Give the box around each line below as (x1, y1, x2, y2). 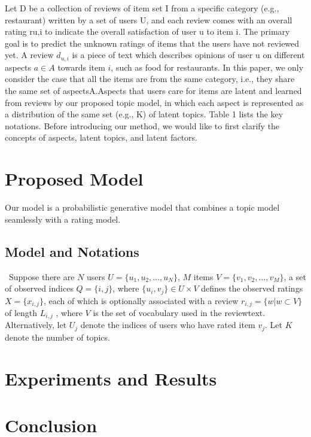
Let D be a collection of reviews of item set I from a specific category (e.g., (5, 2, 279, 14)
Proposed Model (5, 166, 144, 191)
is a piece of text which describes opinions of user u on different (72, 48, 305, 61)
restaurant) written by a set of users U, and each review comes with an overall (5, 13, 292, 26)
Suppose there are (8, 270, 75, 283)
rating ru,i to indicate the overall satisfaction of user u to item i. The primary (5, 25, 290, 38)
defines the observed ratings (201, 282, 303, 295)
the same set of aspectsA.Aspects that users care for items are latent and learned (5, 84, 302, 97)
